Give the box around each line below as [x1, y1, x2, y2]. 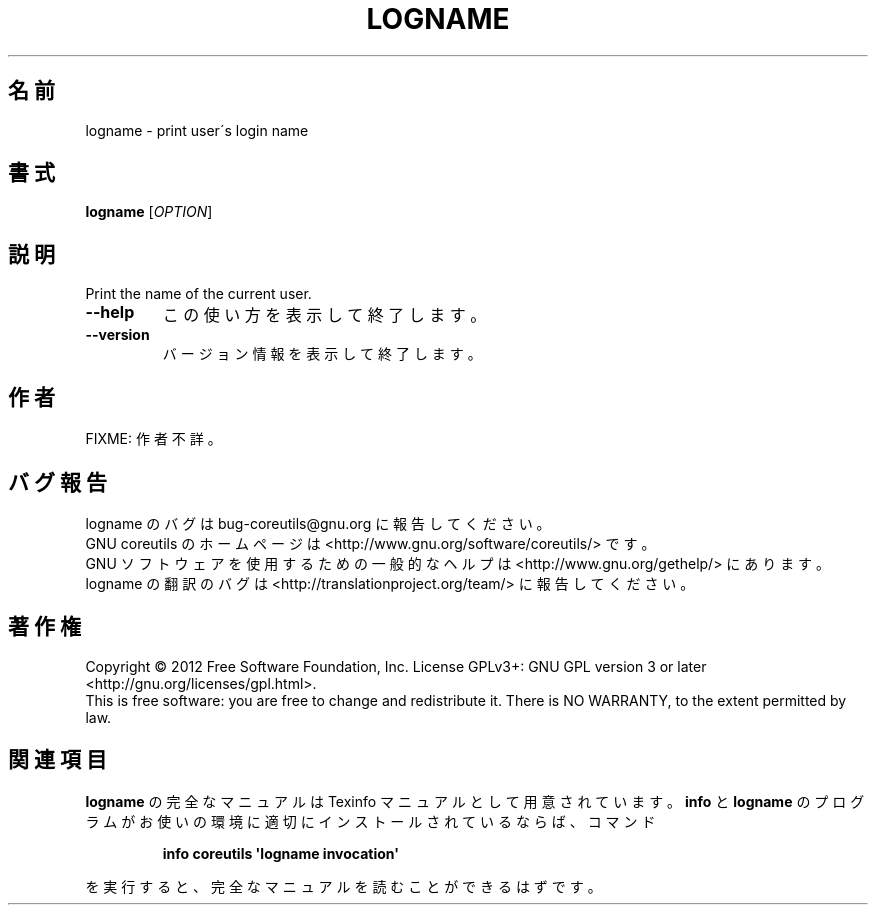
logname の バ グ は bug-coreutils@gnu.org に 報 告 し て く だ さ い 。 [85, 514, 551, 532]
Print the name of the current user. [85, 285, 312, 303]
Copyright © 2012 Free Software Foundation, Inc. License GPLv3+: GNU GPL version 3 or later [85, 657, 707, 675]
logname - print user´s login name [85, 121, 309, 139]
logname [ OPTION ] [85, 203, 213, 221]
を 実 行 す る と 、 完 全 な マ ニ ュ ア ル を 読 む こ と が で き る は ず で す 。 [85, 877, 602, 895]
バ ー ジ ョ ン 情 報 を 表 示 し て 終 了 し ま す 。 [162, 345, 482, 363]
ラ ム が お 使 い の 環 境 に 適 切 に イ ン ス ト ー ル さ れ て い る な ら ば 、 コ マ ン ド [85, 812, 656, 830]
